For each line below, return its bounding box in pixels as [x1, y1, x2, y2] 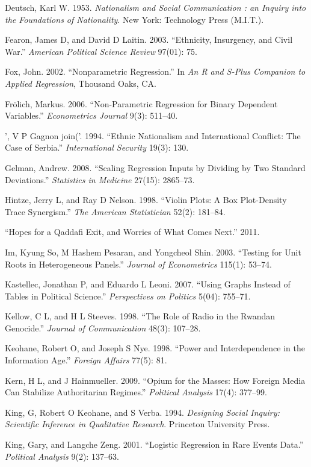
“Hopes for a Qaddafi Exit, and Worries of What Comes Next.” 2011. [5, 225, 260, 238]
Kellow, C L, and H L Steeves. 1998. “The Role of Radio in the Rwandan [5, 310, 276, 322]
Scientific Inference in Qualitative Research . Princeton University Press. [5, 418, 270, 430]
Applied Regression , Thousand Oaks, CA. [5, 77, 156, 89]
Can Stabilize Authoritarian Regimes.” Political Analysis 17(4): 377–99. [5, 386, 267, 398]
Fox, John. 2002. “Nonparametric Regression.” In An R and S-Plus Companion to [5, 65, 306, 78]
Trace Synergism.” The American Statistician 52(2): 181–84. [5, 205, 226, 218]
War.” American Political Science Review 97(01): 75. [5, 45, 197, 57]
